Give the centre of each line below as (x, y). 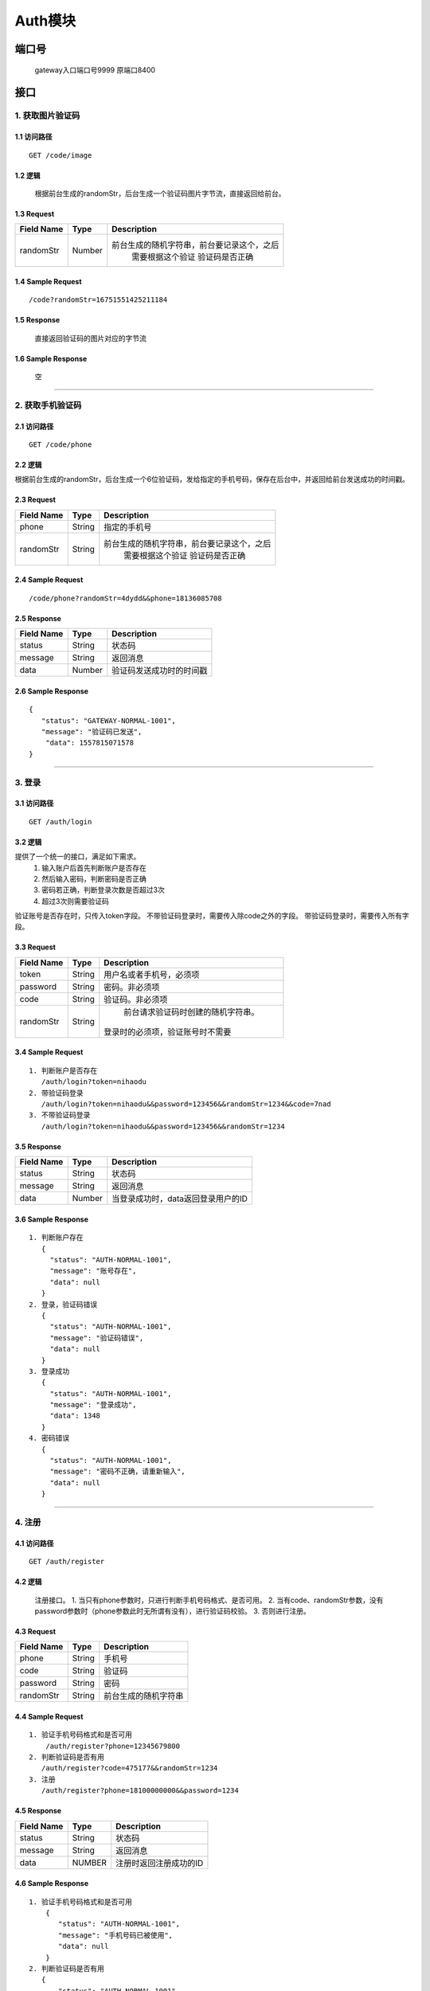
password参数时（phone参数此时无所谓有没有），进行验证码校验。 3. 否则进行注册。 (172, 1611)
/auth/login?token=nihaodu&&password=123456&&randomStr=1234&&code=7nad (186, 1104)
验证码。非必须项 (136, 999)
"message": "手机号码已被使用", (116, 1935)
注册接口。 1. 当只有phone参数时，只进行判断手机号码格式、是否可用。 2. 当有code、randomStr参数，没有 (209, 1600)
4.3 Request (35, 1631)
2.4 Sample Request (49, 580)
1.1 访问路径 (33, 137)
